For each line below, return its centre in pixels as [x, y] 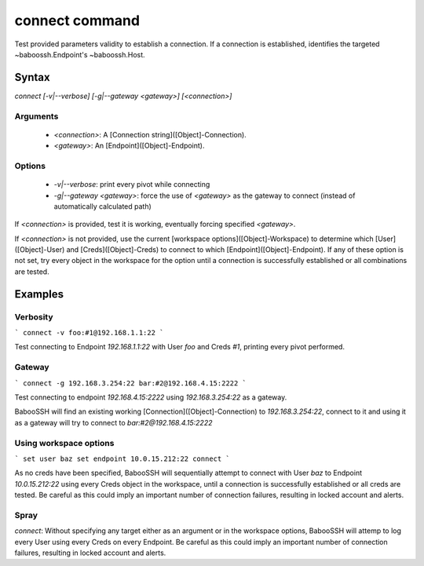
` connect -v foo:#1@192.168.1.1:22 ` [89, 333]
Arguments [37, 116]
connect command [77, 20]
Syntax [32, 77]
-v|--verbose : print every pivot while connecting [132, 184]
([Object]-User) [40, 250]
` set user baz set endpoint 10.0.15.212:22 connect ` [122, 458]
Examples [39, 294]
